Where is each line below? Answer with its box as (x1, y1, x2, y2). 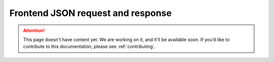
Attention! (23, 27, 45, 33)
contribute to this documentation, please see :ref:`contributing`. (23, 43, 156, 49)
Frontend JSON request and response (9, 7, 172, 18)
